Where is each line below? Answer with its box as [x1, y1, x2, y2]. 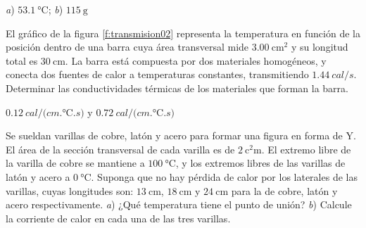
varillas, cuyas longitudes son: [6, 183, 134, 198]
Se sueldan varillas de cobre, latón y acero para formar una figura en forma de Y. [6, 128, 356, 143]
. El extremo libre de [261, 141, 351, 156]
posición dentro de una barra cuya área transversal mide [6, 39, 249, 54]
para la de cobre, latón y [231, 183, 338, 198]
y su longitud [291, 39, 348, 54]
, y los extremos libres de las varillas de [175, 156, 346, 170]
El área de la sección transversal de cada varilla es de [6, 141, 235, 156]
